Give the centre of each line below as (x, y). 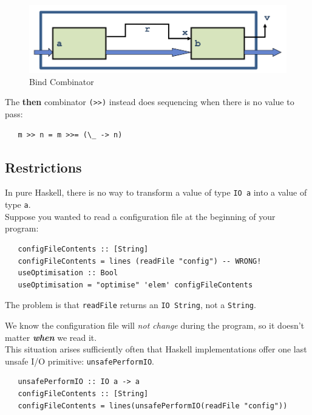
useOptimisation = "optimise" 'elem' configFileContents (135, 285)
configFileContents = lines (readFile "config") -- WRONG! (140, 261)
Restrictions (43, 167)
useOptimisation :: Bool (68, 273)
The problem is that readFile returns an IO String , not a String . (131, 305)
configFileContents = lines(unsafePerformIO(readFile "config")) (153, 406)
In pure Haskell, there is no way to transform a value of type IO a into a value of (156, 192)
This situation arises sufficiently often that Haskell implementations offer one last (156, 349)
